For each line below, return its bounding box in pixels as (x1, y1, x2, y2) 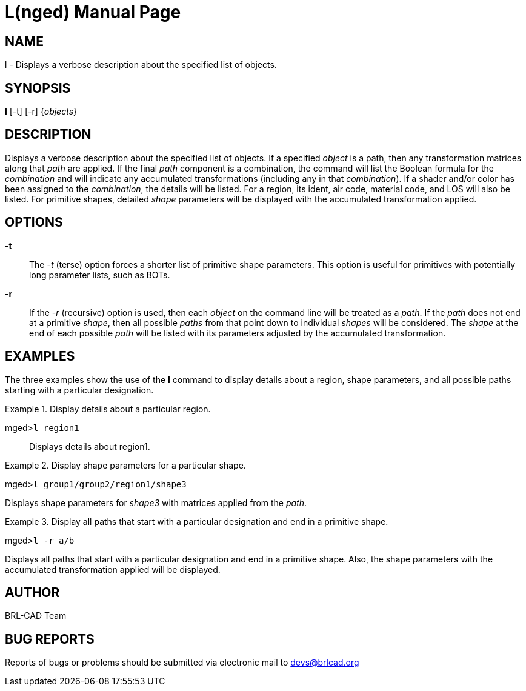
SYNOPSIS (5, 80, 71, 96)
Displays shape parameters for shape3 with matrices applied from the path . (5, 497, 307, 508)
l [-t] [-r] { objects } (5, 106, 77, 117)
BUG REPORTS (5, 631, 95, 647)
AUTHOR (5, 584, 60, 600)
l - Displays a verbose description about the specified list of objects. (5, 59, 277, 70)
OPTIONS (5, 215, 63, 230)
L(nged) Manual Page (5, 2, 181, 22)
